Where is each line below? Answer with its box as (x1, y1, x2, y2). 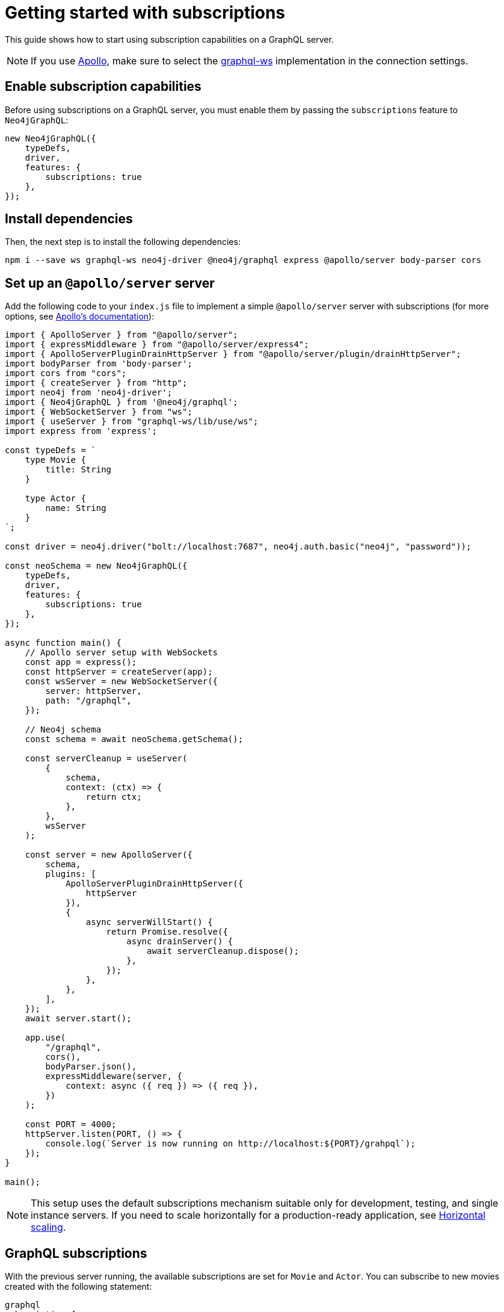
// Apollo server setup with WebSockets (25, 648, 218, 658)
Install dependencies (5, 211, 133, 227)
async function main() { (5, 638, 121, 648)
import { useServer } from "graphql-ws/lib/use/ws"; (5, 416, 259, 427)
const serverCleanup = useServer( (25, 753, 188, 764)
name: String (45, 503, 106, 513)
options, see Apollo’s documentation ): (5, 311, 155, 322)
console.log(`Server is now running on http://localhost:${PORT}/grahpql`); (45, 1139, 416, 1149)
